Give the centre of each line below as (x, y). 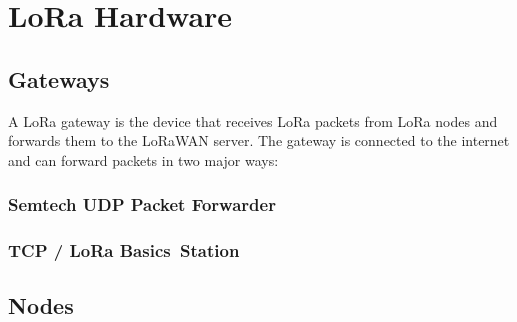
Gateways (59, 78)
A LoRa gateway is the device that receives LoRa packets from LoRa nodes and (253, 120)
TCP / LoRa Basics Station (124, 250)
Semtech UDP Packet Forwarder (142, 204)
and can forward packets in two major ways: (143, 159)
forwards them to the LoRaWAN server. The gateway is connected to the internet (259, 140)
